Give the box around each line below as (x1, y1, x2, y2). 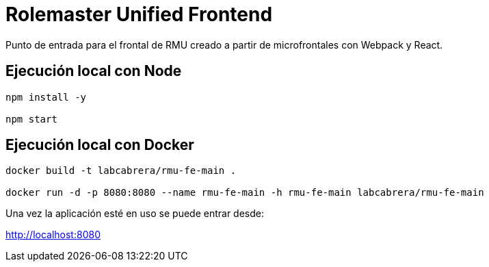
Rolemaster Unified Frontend (5, 3, 273, 26)
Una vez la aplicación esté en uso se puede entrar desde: (5, 207, 264, 220)
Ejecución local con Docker (5, 136, 194, 154)
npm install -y (5, 91, 87, 103)
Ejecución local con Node (5, 62, 182, 80)
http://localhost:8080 (5, 229, 101, 241)
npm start (5, 113, 57, 125)
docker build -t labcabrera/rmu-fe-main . (5, 165, 237, 177)
